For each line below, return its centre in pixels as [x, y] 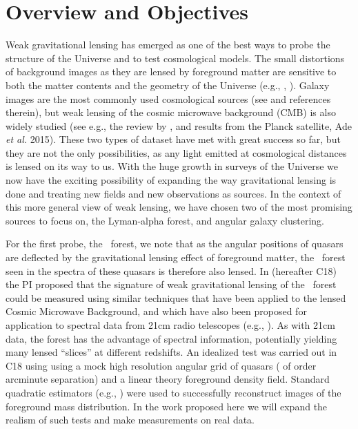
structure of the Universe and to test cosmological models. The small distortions [175, 58]
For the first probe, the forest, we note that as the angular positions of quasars [175, 244]
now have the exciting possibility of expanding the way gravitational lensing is [171, 180]
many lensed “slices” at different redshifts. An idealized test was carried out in [171, 352]
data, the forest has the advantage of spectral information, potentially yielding [171, 338]
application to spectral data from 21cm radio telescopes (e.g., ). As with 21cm [170, 325]
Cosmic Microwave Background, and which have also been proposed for [156, 311]
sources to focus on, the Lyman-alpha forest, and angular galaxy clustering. [165, 220]
